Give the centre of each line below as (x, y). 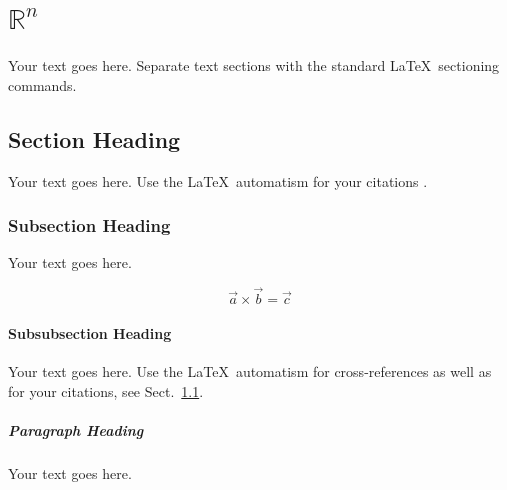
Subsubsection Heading (90, 332)
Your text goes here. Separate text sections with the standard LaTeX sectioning (254, 65)
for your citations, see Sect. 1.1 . (106, 390)
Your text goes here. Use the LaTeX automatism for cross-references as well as (250, 370)
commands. (42, 84)
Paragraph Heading (76, 429)
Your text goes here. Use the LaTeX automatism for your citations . (218, 180)
